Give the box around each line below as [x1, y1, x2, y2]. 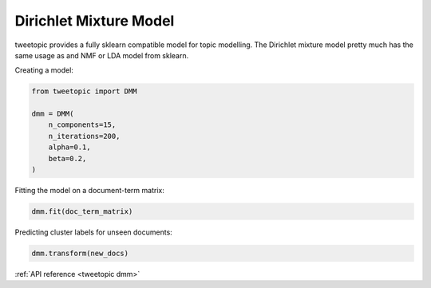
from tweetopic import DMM [31, 87, 137, 96]
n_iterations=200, [48, 132, 121, 140]
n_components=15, [48, 120, 117, 129]
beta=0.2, [48, 154, 87, 163]
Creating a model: [14, 65, 73, 75]
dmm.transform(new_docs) [31, 248, 129, 258]
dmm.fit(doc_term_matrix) [31, 207, 133, 216]
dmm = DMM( [31, 109, 74, 119]
